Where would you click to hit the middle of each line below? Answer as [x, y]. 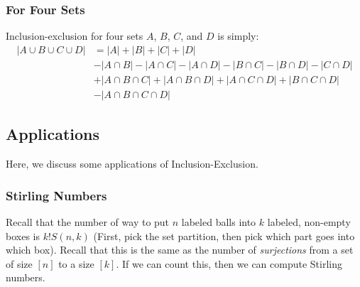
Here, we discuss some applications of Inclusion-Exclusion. [132, 164]
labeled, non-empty [309, 221]
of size [19, 263]
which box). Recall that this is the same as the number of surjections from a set [180, 250]
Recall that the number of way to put [88, 221]
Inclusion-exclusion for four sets [75, 36]
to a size [76, 263]
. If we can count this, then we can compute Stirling [229, 263]
